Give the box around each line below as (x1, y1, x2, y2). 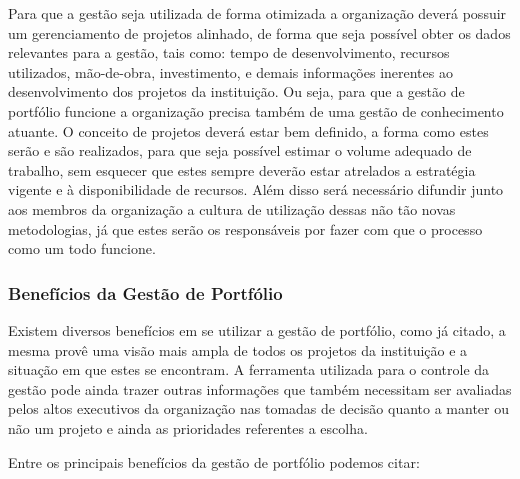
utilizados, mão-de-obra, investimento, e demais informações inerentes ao (8, 61, 453, 82)
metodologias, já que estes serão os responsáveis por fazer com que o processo (8, 218, 483, 239)
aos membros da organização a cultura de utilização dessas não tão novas (8, 198, 456, 219)
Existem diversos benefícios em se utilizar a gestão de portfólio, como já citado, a (8, 319, 506, 340)
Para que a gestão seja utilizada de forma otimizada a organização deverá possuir (8, 3, 507, 23)
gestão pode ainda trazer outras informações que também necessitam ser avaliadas (8, 378, 512, 399)
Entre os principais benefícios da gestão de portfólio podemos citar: (8, 451, 420, 472)
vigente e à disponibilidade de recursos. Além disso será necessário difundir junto (8, 179, 504, 200)
